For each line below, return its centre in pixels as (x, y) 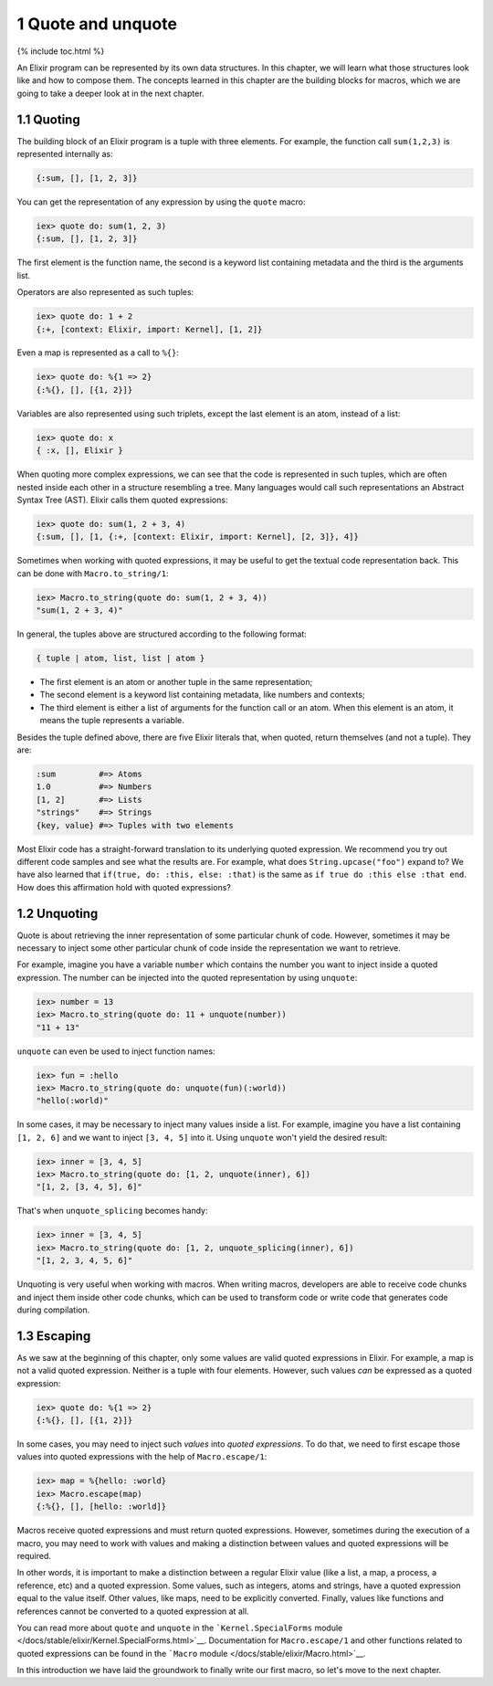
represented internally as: (65, 154)
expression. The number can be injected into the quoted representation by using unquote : (187, 977)
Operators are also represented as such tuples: (105, 292)
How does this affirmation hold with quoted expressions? (124, 887)
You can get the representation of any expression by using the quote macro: (161, 202)
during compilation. (53, 1310)
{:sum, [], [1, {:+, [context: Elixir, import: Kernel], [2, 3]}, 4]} (198, 537)
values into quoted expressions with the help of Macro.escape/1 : (142, 1457)
